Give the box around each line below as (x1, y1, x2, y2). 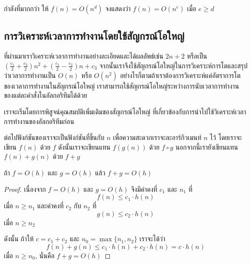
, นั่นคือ (35, 250, 55, 260)
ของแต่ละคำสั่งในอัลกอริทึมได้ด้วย (4, 90, 88, 100)
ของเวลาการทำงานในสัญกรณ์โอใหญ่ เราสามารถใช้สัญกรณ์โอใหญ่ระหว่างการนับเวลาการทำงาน (4, 80, 239, 91)
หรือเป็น (187, 51, 207, 61)
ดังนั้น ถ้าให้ (4, 233, 34, 244)
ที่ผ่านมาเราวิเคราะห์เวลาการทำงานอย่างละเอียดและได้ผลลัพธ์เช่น (4, 51, 163, 61)
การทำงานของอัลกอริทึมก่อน (4, 116, 74, 126)
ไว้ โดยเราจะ (210, 132, 242, 142)
